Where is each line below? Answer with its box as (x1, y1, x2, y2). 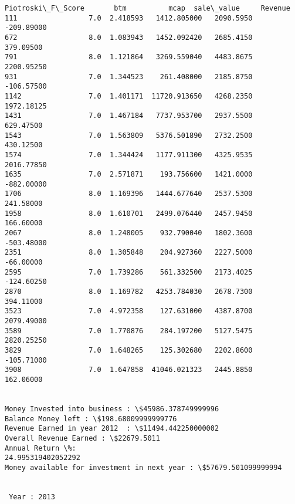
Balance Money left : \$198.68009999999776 (5, 414, 177, 423)
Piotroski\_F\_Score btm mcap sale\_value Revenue (5, 4, 290, 12)
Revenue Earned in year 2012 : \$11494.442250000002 (5, 424, 219, 433)
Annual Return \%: (5, 444, 76, 452)
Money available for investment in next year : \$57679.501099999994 (5, 463, 282, 472)
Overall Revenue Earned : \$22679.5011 (5, 434, 160, 442)
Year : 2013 (9, 492, 55, 501)
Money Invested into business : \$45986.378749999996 (5, 404, 219, 413)
